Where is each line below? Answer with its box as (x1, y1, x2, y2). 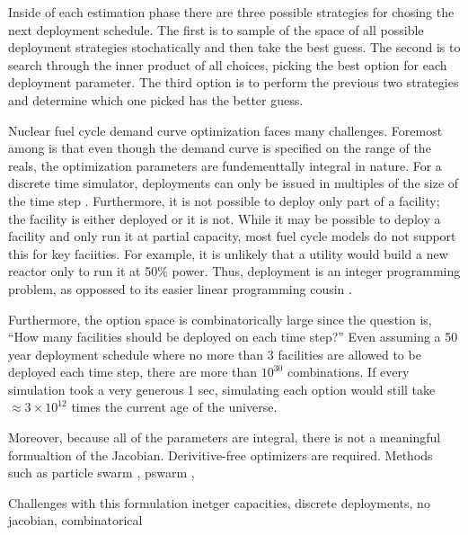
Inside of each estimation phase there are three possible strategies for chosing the (8, 3, 455, 21)
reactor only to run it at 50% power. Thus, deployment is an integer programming (8, 262, 461, 281)
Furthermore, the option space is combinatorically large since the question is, (8, 309, 432, 328)
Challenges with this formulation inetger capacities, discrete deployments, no (8, 493, 430, 512)
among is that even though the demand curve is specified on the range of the (8, 138, 431, 157)
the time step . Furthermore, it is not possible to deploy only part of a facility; (8, 191, 440, 210)
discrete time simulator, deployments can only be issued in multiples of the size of (8, 174, 459, 192)
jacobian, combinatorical (8, 511, 143, 530)
